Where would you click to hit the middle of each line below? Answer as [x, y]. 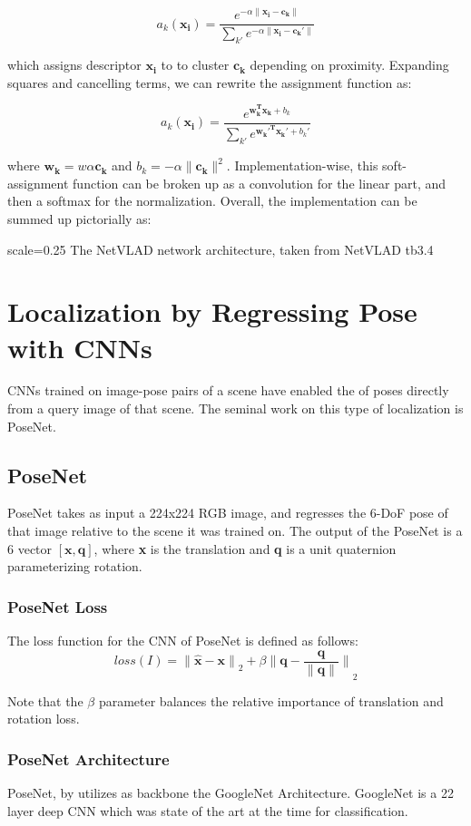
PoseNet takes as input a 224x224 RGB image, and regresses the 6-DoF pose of [228, 513]
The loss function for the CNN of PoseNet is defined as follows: [183, 641]
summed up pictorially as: [79, 218]
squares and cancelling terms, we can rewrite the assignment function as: [210, 82]
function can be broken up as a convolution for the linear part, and [260, 183]
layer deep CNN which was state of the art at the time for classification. [208, 810]
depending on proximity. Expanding [349, 65]
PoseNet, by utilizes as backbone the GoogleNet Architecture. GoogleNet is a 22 [231, 792]
